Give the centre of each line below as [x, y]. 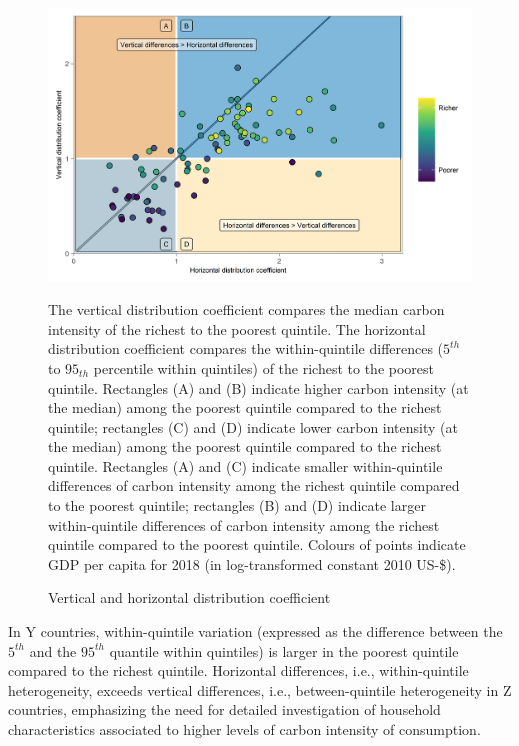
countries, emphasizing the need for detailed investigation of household [224, 709]
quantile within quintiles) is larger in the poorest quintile [284, 650]
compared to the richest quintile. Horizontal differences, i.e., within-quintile [238, 670]
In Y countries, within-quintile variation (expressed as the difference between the [255, 631]
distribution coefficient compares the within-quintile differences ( [246, 348]
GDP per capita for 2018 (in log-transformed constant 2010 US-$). [252, 563]
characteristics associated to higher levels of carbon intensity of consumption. [244, 729]
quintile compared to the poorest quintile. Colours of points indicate [257, 544]
